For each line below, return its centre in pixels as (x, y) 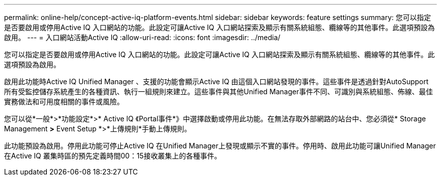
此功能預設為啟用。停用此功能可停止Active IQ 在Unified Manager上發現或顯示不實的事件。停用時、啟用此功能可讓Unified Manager (220, 146)
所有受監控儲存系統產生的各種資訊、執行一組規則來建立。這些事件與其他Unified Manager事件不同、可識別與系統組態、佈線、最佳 (218, 92)
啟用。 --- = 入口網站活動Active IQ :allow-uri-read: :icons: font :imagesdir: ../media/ (142, 37)
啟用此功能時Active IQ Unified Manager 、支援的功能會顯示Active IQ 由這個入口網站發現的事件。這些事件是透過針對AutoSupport (216, 81)
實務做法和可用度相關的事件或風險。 (64, 102)
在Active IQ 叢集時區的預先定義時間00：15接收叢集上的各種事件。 (113, 156)
